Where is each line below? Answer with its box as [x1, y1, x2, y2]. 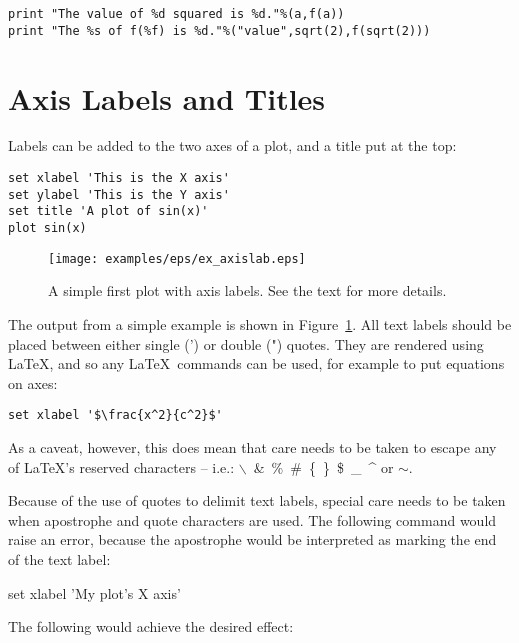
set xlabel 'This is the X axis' [8, 171, 230, 186]
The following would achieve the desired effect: [8, 616, 294, 637]
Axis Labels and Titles [8, 77, 326, 118]
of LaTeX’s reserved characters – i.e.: [8, 456, 235, 477]
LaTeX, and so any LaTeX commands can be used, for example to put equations [8, 353, 505, 374]
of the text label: [8, 548, 111, 569]
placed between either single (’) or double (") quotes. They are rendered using [8, 333, 484, 354]
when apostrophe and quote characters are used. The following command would [8, 509, 497, 530]
